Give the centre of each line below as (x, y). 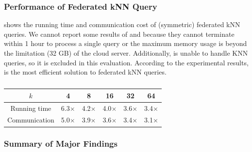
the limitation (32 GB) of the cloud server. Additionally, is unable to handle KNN (126, 53)
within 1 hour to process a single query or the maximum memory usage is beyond (126, 43)
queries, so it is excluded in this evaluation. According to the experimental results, (126, 62)
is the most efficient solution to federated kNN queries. (85, 72)
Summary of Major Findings (61, 144)
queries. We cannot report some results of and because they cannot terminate (119, 34)
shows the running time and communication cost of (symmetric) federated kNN (122, 24)
